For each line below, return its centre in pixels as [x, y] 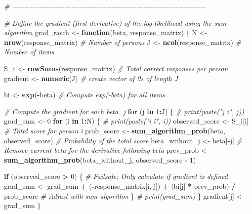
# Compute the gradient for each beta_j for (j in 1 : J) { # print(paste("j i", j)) [124, 111]
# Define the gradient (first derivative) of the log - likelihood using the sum [115, 22]
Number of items [29, 52]
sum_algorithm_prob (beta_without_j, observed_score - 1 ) [100, 159]
